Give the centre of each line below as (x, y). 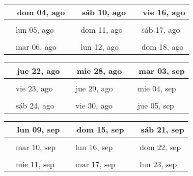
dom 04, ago (41, 12)
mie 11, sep (35, 164)
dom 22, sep (160, 147)
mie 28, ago (99, 71)
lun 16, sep (94, 147)
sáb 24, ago (35, 105)
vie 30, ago (94, 105)
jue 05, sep (156, 105)
